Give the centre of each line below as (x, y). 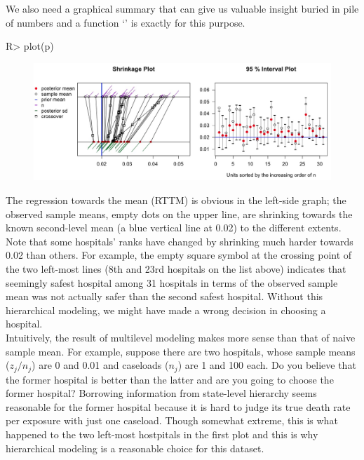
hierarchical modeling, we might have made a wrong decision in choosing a (166, 310)
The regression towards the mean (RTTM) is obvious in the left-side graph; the (176, 200)
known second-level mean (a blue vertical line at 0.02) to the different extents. (174, 228)
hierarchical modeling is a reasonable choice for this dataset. (135, 448)
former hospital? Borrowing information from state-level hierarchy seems (161, 393)
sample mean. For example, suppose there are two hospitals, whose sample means (181, 351)
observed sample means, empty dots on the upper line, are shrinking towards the (179, 214)
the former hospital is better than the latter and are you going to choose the (170, 379)
